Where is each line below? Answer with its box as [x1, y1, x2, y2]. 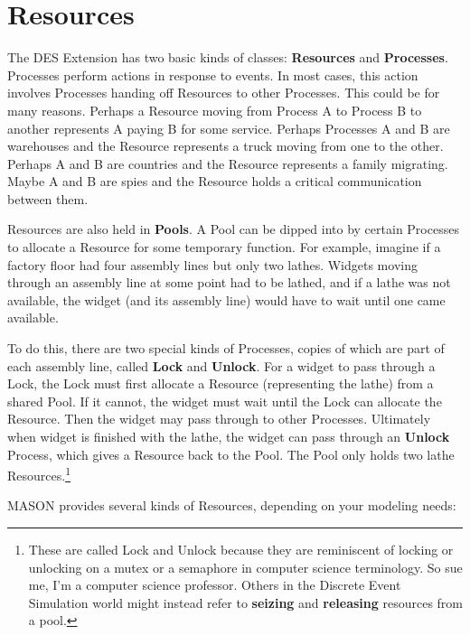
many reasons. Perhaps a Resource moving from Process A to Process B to [7, 100, 422, 119]
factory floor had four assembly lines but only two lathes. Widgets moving [7, 255, 418, 274]
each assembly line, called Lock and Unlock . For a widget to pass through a [7, 356, 436, 375]
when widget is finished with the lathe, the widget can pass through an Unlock [7, 427, 450, 445]
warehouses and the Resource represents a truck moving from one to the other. [7, 136, 444, 155]
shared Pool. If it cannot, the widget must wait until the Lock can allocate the [7, 391, 442, 410]
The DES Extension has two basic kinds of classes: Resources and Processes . [7, 48, 448, 67]
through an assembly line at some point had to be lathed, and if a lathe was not [7, 273, 451, 292]
